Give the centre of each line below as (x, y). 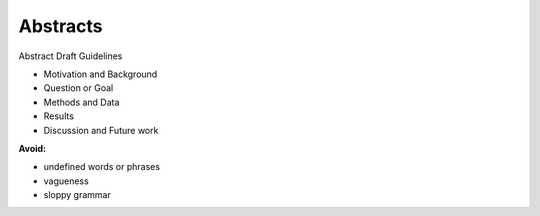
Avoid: (32, 148)
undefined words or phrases (101, 167)
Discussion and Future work (101, 130)
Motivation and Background (100, 74)
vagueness (66, 181)
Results (59, 116)
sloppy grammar (77, 195)
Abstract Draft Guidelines (70, 56)
